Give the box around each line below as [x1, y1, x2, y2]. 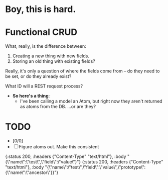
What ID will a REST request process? [5, 83, 83, 89]
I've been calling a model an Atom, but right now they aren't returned [20, 98, 162, 104]
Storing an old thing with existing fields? [12, 58, 95, 64]
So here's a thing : [12, 93, 50, 99]
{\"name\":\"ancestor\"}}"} [5, 169, 59, 175]
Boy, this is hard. [5, 4, 76, 15]
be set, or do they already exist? [5, 73, 72, 79]
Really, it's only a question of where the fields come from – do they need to [5, 68, 160, 74]
